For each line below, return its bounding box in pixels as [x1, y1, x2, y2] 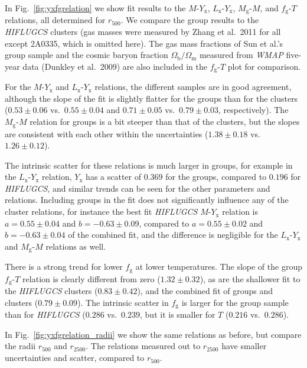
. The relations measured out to [86, 340, 201, 352]
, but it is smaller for [140, 308, 215, 321]
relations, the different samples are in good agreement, [94, 80, 292, 93]
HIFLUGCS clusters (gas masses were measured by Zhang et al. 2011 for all [5, 25, 281, 38]
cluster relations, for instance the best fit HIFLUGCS [5, 205, 198, 218]
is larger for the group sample [181, 296, 289, 308]
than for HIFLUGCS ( [5, 308, 86, 321]
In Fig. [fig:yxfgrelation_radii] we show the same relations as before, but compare [5, 328, 302, 340]
